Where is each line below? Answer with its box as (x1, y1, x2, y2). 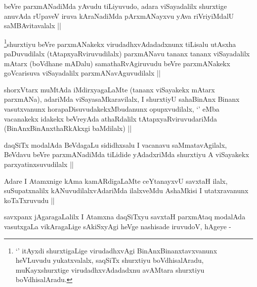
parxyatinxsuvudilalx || (4, 159, 74, 169)
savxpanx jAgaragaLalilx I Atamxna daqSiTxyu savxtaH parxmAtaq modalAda (4, 211, 246, 222)
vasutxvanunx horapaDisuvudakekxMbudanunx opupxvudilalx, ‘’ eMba (4, 104, 219, 114)
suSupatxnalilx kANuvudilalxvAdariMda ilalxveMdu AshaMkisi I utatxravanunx (4, 185, 249, 196)
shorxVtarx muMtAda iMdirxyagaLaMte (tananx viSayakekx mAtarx (4, 84, 215, 94)
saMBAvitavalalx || (4, 20, 61, 31)
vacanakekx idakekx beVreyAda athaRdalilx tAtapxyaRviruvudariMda (4, 113, 217, 123)
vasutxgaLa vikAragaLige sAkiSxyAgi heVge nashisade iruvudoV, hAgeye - (4, 221, 231, 231)
